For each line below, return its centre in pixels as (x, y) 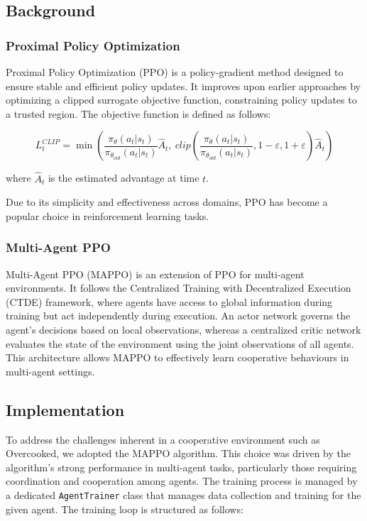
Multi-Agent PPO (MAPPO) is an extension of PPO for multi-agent (155, 274)
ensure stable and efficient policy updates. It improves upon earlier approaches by (183, 86)
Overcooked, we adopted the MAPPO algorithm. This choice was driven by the (178, 453)
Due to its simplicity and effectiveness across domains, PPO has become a (167, 202)
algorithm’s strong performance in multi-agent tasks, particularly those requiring (181, 467)
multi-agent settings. (50, 371)
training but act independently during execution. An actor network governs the (178, 316)
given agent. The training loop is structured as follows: (125, 509)
